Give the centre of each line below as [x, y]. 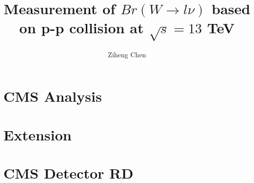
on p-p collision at [82, 28]
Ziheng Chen [127, 54]
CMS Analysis [53, 96]
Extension [38, 134]
